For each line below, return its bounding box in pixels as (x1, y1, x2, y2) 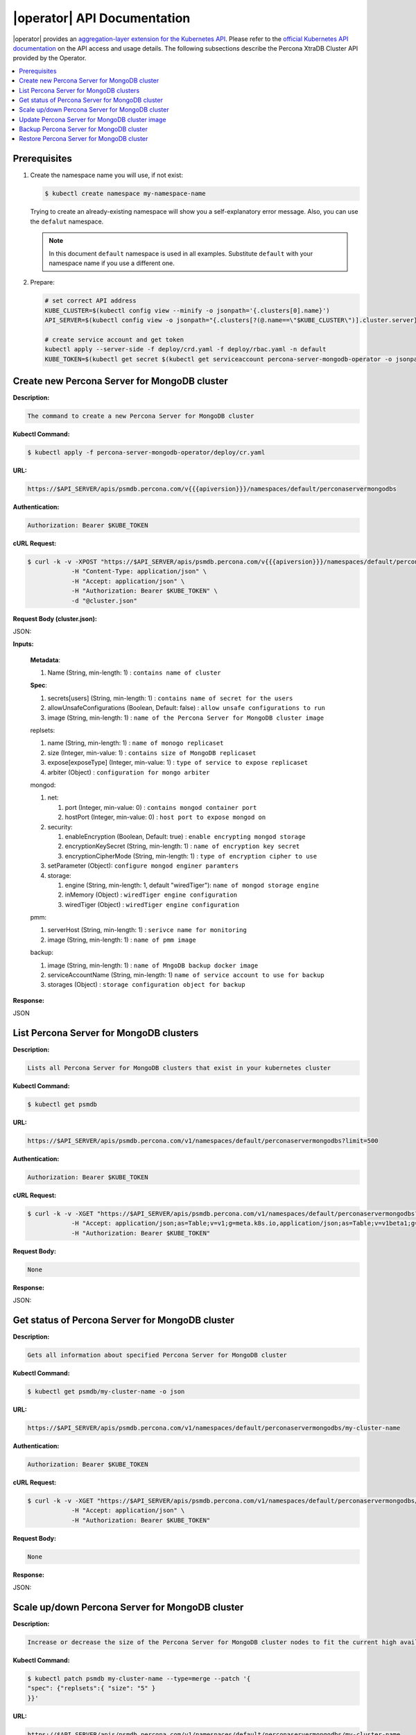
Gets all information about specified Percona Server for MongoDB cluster (27, 1351, 288, 1359)
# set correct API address (44, 297, 137, 305)
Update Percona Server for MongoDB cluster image (19, 115, 166, 124)
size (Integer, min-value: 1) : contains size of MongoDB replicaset (47, 748, 257, 756)
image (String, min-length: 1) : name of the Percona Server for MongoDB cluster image (47, 713, 324, 722)
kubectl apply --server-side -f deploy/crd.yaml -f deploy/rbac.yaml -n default (44, 346, 327, 353)
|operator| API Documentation (12, 10, 191, 26)
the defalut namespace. (30, 217, 104, 226)
